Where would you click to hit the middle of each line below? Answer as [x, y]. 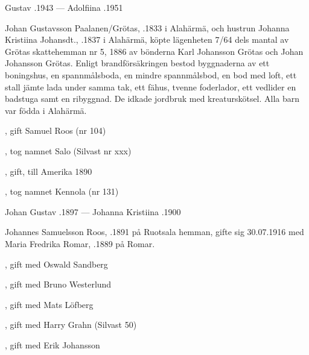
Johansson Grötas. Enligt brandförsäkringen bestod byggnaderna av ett [137, 63]
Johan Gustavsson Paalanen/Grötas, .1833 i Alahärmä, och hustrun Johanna [147, 27]
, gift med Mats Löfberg [49, 304]
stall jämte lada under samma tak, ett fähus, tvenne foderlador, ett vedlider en [151, 86]
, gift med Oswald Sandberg [56, 264]
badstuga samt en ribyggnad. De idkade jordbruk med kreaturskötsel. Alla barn [152, 99]
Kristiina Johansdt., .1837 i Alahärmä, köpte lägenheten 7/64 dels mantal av [147, 39]
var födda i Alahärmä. [46, 110]
